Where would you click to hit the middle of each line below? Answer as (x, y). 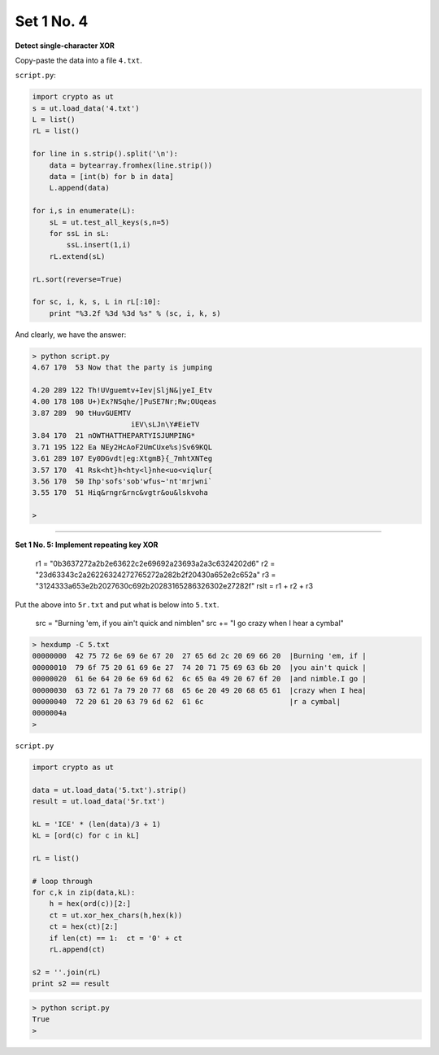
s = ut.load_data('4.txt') (86, 108)
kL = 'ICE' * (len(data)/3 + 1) (97, 824)
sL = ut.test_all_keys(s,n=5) (109, 222)
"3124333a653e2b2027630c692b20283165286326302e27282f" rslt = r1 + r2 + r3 (174, 586)
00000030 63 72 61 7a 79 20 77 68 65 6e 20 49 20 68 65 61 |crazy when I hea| (200, 690)
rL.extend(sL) (77, 256)
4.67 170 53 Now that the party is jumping (122, 368)
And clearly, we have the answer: (71, 335)
